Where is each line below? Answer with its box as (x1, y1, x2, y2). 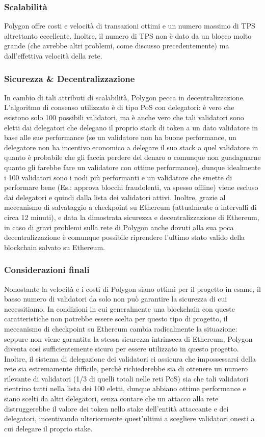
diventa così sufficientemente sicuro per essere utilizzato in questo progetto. (4, 343, 239, 354)
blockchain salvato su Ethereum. (4, 241, 105, 252)
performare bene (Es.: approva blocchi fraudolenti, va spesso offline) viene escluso (4, 182, 258, 193)
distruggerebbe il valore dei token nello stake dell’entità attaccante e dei (4, 403, 229, 414)
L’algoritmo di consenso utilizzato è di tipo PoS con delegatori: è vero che (4, 102, 234, 113)
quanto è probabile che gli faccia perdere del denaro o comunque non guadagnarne (4, 152, 261, 162)
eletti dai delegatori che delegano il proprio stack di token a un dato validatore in (4, 122, 258, 132)
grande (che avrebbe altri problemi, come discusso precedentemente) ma (4, 40, 229, 51)
